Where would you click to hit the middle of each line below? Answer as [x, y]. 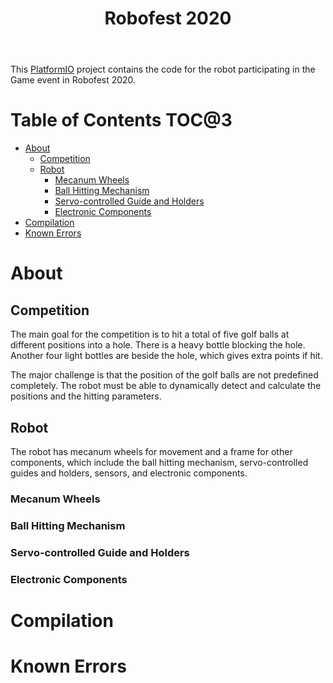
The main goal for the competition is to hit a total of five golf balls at [150, 334]
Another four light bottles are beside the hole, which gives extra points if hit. [166, 356]
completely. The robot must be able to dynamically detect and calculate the [166, 386]
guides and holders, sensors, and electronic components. [129, 473]
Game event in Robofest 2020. [73, 80]
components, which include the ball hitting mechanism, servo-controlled [159, 462]
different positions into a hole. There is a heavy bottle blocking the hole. [158, 345]
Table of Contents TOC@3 [121, 120]
